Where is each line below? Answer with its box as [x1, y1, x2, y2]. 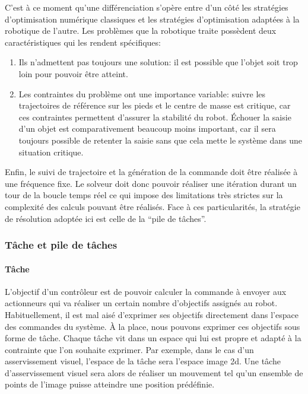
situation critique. [18, 145, 84, 158]
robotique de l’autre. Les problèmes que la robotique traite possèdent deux [5, 24, 277, 37]
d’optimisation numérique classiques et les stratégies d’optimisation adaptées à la [5, 12, 300, 25]
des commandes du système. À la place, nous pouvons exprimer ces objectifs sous [5, 320, 300, 332]
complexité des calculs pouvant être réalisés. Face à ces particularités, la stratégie [5, 200, 300, 212]
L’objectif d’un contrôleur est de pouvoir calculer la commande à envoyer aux [5, 285, 287, 297]
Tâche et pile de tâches [5, 237, 118, 252]
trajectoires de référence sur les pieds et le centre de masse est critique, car [18, 99, 291, 112]
